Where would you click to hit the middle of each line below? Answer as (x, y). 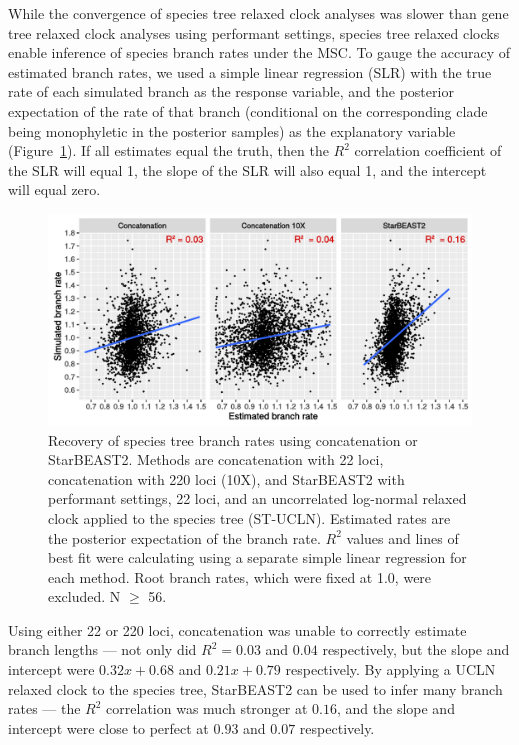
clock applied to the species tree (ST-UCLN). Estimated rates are (249, 517)
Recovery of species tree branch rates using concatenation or (233, 439)
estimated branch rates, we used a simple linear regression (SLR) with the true (250, 71)
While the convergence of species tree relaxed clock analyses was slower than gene (258, 13)
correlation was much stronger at (207, 708)
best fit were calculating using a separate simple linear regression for (257, 557)
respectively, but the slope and (416, 649)
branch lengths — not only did (102, 649)
